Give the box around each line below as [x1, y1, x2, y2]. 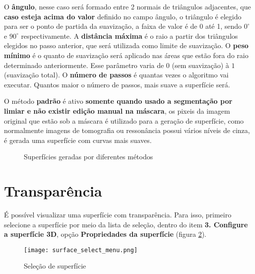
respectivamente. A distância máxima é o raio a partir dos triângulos [21, 30, 238, 41]
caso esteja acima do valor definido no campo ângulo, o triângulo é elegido [4, 11, 242, 21]
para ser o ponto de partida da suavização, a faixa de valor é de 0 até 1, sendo [4, 21, 242, 31]
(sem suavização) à [172, 60, 229, 70]
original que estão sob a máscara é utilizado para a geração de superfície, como [4, 115, 244, 126]
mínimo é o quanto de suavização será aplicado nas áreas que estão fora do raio [4, 50, 249, 60]
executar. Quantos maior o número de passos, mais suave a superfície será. [4, 79, 230, 89]
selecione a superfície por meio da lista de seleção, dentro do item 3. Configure [4, 219, 248, 229]
